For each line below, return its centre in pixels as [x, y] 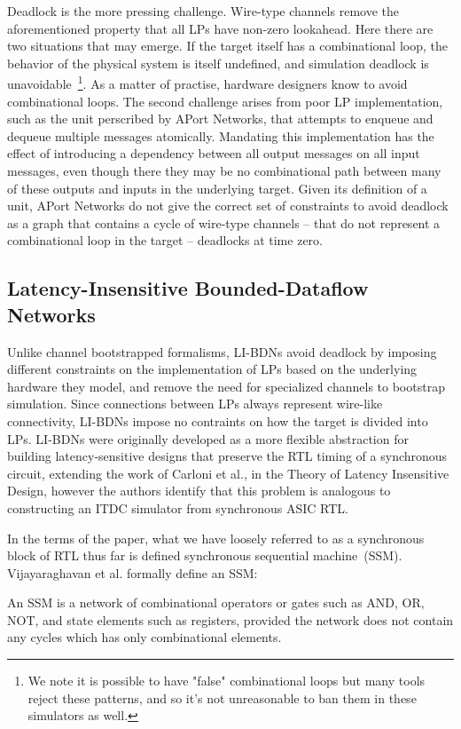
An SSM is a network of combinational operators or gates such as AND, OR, [216, 602]
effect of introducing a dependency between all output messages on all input [214, 153]
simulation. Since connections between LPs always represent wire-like [195, 404]
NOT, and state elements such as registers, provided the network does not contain [230, 619]
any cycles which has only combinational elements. [145, 637]
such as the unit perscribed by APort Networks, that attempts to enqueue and [220, 119]
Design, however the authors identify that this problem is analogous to [199, 491]
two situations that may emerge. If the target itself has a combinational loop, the [227, 46]
